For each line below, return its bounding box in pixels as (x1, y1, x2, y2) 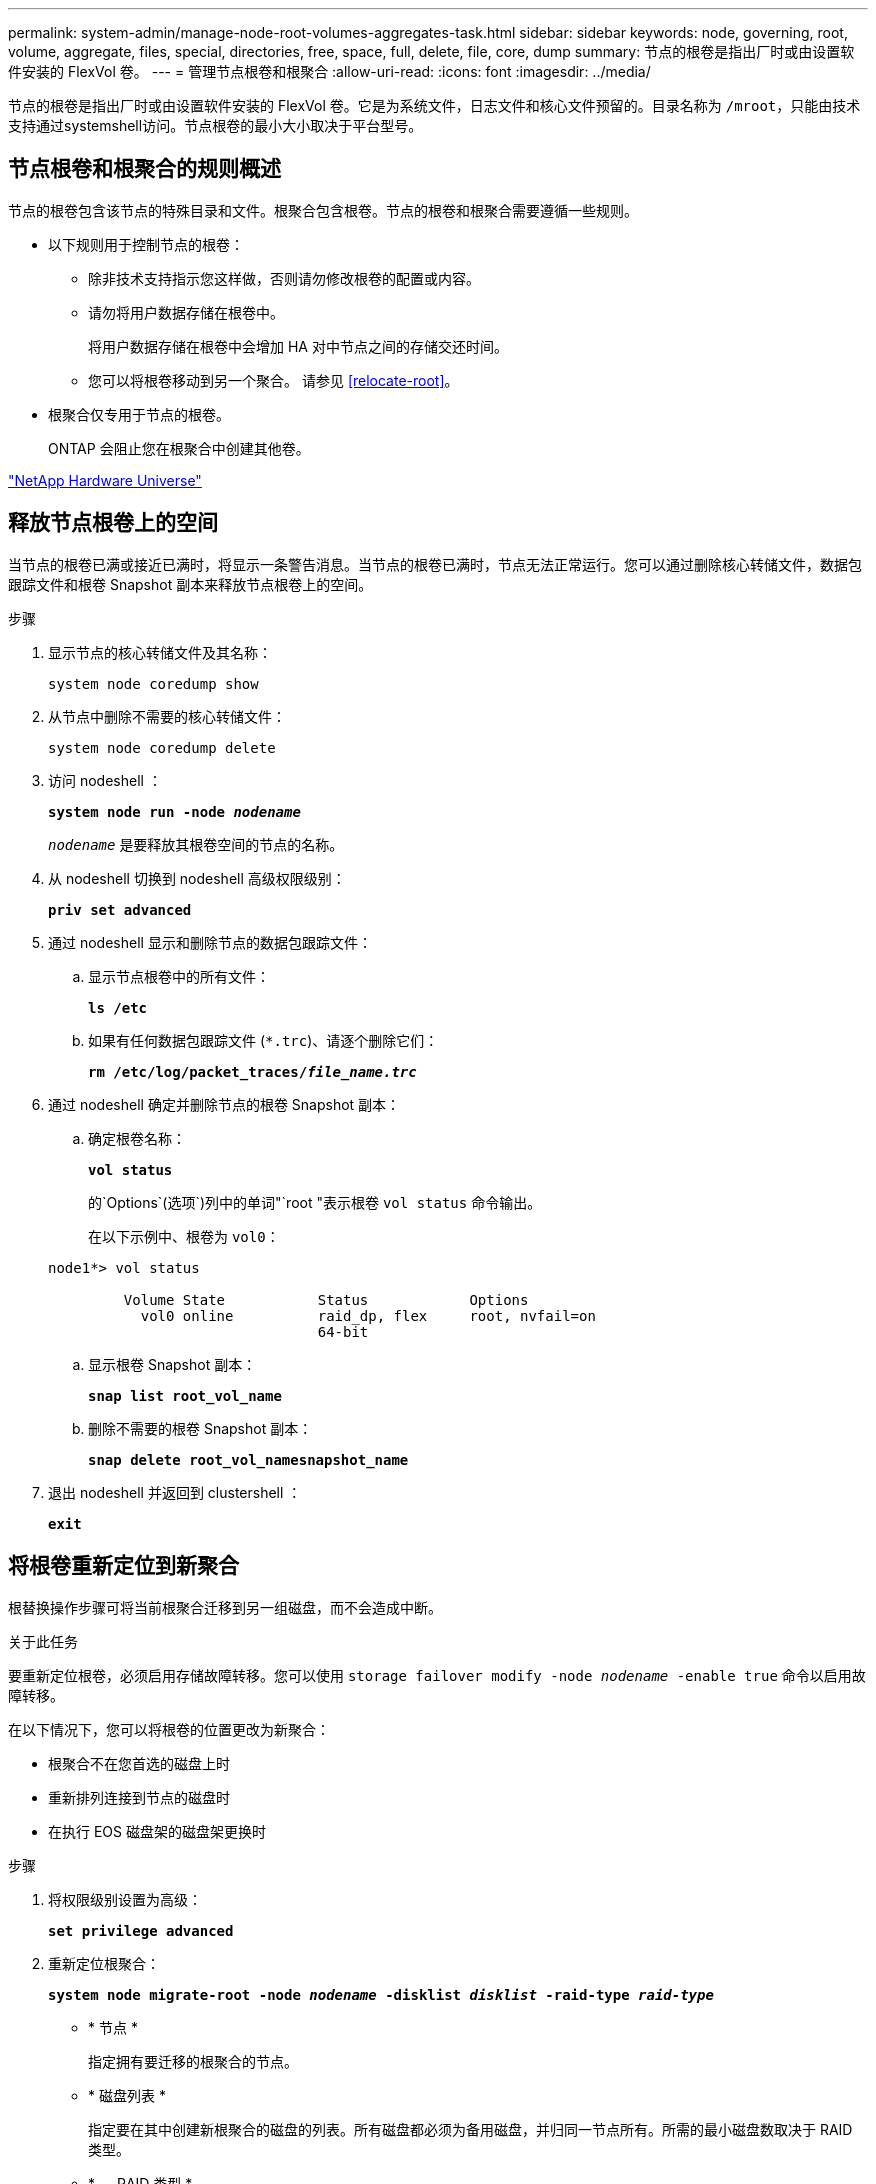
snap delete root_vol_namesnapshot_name (88, 1451, 409, 1468)
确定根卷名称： (88, 1129, 186, 1147)
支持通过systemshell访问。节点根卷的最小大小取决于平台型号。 (8, 117, 423, 134)
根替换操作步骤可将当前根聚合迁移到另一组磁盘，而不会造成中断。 (8, 1598, 442, 1616)
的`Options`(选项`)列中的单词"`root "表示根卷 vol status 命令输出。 (88, 1193, 542, 1211)
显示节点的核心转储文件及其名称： (48, 643, 272, 661)
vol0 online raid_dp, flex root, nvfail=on (140, 1307, 596, 1324)
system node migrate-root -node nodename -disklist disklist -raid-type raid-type (48, 1986, 714, 2003)
